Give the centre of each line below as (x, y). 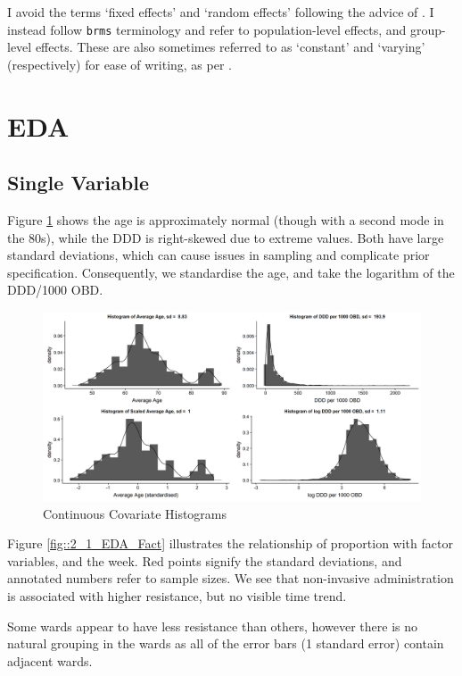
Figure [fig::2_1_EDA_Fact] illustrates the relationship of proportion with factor (230, 543)
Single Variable (78, 183)
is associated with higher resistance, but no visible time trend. (177, 595)
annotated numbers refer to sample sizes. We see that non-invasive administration (231, 578)
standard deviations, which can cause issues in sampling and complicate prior (219, 255)
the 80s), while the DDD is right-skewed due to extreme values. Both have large (226, 237)
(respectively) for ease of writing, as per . (120, 64)
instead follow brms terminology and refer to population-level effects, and (207, 29)
